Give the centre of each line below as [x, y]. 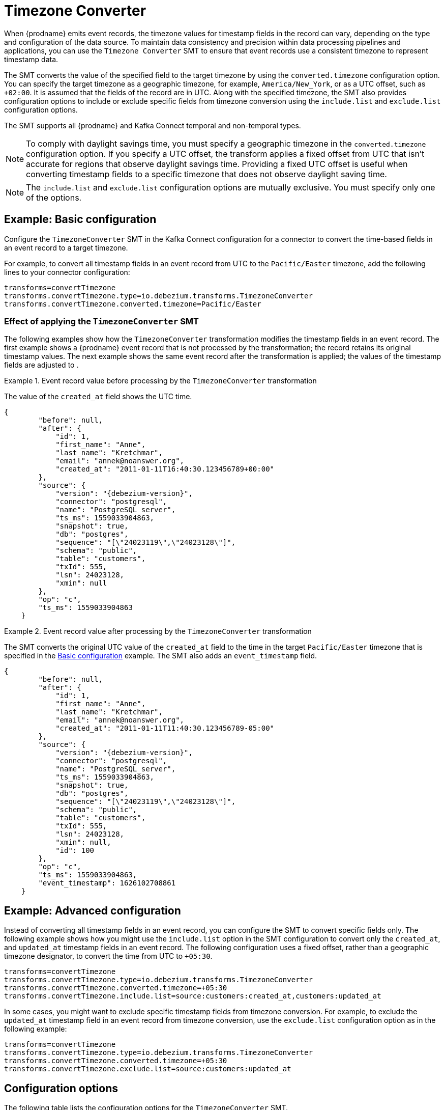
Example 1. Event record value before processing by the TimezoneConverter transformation [160, 381]
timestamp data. [31, 59]
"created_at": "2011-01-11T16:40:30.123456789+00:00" [165, 469]
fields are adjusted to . [41, 365]
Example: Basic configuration [80, 219]
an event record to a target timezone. [66, 247]
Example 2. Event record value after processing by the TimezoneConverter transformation [158, 631]
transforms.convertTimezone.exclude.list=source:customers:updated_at [148, 1069]
